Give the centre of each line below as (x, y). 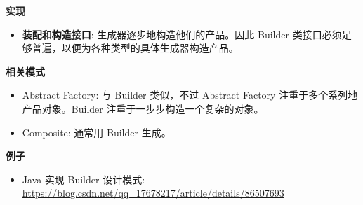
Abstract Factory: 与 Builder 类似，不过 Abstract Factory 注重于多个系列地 (190, 95)
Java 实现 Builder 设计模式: (84, 179)
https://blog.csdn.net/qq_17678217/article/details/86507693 (153, 193)
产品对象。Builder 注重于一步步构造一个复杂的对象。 (143, 108)
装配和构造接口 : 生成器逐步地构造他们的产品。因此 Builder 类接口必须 (182, 34)
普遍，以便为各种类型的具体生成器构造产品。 (135, 48)
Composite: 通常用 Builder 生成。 (97, 132)
